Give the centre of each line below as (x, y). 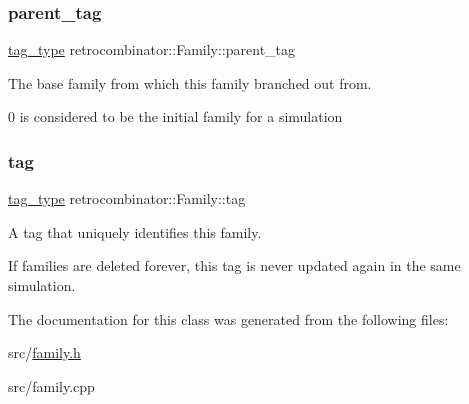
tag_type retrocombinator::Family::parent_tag (152, 49)
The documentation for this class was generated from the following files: (228, 318)
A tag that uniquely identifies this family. (135, 231)
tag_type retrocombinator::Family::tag (127, 198)
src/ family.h (44, 352)
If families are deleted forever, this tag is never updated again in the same (234, 265)
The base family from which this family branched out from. (190, 82)
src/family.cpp (51, 385)
